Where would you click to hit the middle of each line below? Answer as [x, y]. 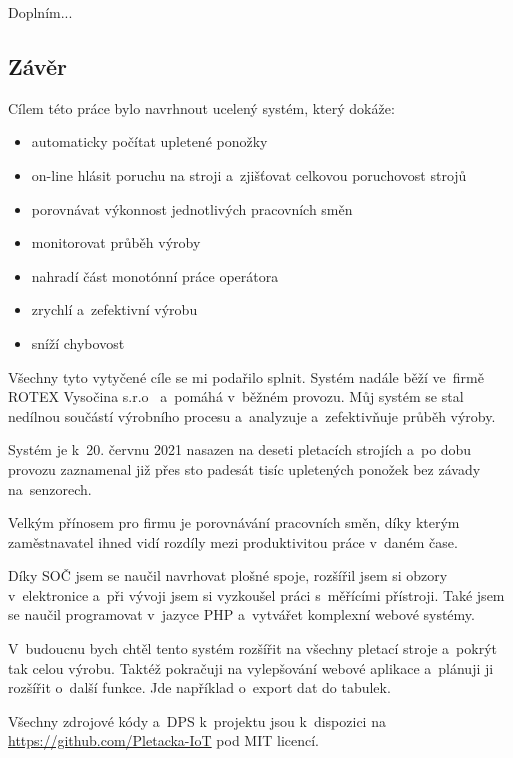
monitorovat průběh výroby [116, 242]
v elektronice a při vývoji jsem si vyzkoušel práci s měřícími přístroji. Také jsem [256, 594]
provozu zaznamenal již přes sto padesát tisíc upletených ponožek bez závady [244, 468]
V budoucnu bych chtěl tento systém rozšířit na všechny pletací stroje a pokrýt [252, 648]
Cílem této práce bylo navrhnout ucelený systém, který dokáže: [201, 107]
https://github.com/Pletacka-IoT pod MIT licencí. [164, 740]
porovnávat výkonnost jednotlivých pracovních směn [192, 208]
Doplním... [40, 12]
